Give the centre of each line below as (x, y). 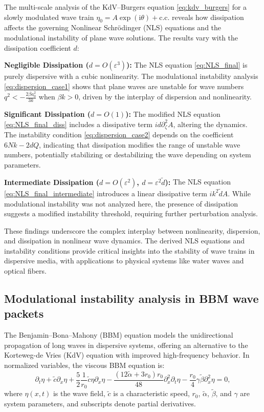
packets (24, 313)
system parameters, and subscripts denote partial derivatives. (100, 403)
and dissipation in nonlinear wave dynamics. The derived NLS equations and (125, 241)
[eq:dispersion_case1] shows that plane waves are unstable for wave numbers (124, 86)
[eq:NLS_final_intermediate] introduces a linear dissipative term (106, 193)
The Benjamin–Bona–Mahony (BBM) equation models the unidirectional (119, 335)
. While (239, 193)
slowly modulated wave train (49, 17)
